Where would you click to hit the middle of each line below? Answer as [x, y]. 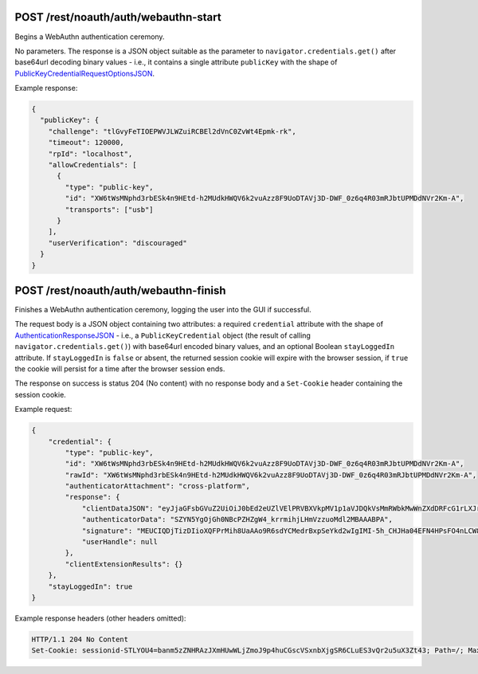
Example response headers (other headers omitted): [100, 618]
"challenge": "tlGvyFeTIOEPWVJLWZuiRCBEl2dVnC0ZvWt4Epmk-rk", [172, 131]
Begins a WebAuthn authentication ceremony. [90, 37]
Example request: [43, 409]
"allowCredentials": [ [92, 165]
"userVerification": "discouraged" [118, 243]
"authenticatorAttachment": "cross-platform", [157, 486]
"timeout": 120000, [86, 143]
